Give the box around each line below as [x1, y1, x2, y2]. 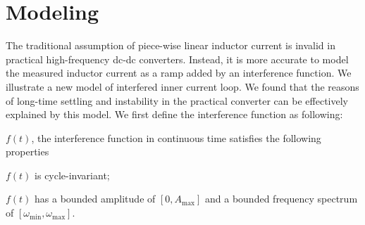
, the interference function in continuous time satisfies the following [31, 130, 321, 145]
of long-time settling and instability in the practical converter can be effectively [6, 93, 348, 108]
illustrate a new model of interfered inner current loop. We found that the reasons [6, 79, 359, 94]
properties [6, 144, 49, 159]
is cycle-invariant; [35, 167, 110, 182]
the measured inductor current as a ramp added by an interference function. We [6, 65, 352, 80]
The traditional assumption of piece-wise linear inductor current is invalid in [6, 38, 335, 53]
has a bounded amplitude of [35, 191, 156, 206]
